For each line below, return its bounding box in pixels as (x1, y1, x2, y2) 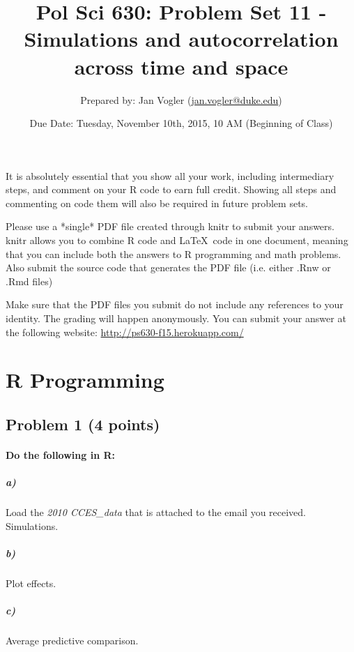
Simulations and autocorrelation (24, 24, 339, 53)
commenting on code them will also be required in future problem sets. (6, 195, 308, 210)
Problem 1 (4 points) (6, 413, 160, 434)
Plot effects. (6, 575, 56, 590)
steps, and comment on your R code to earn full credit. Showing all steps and (6, 182, 337, 197)
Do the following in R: (6, 447, 115, 462)
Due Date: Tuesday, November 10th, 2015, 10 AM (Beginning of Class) (29, 116, 333, 130)
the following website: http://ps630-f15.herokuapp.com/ (6, 324, 244, 339)
